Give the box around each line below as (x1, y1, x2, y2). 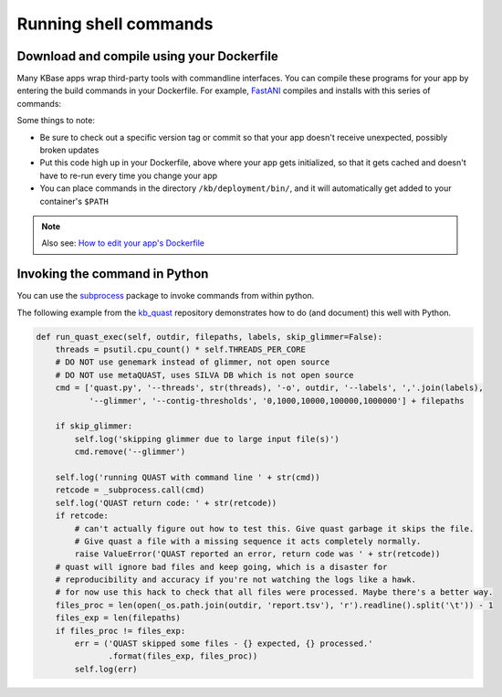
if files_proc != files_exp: (55, 626, 186, 636)
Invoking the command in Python (16, 266, 209, 282)
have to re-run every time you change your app (39, 170, 218, 181)
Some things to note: (16, 115, 96, 126)
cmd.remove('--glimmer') (74, 447, 186, 457)
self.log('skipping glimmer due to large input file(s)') (74, 434, 340, 444)
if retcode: (55, 511, 110, 521)
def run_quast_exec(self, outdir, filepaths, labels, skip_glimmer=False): (36, 332, 383, 342)
